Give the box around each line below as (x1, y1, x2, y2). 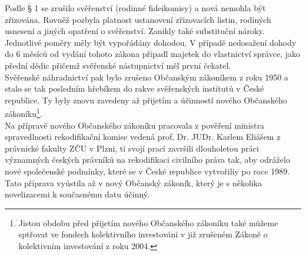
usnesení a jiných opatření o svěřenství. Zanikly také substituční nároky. (5, 25, 265, 37)
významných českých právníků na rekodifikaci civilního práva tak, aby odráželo (5, 153, 290, 166)
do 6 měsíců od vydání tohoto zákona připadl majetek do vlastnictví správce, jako (5, 48, 300, 60)
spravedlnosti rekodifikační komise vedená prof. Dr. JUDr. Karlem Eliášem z (5, 130, 281, 143)
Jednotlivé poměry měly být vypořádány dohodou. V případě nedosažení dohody (5, 36, 297, 48)
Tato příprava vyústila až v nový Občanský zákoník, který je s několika (5, 176, 262, 189)
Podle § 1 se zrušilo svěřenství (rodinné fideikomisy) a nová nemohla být (5, 2, 266, 14)
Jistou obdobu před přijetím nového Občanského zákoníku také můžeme (18, 216, 278, 229)
